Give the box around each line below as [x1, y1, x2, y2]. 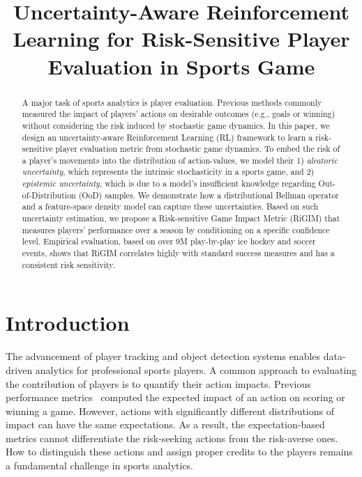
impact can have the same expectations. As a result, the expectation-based [6, 417, 325, 432]
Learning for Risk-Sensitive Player [13, 24, 350, 53]
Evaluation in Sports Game [47, 52, 315, 80]
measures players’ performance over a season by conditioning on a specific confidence [22, 224, 330, 235]
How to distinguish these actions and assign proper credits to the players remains [6, 444, 353, 459]
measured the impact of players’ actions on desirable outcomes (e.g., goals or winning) [22, 108, 335, 120]
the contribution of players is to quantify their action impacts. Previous [6, 376, 311, 391]
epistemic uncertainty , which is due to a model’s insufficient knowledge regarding [22, 178, 316, 189]
